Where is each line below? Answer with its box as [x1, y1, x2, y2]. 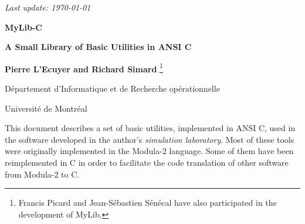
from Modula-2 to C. [5, 168, 80, 180]
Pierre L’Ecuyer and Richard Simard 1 [5, 61, 163, 75]
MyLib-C [5, 21, 42, 33]
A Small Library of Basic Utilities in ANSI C [5, 41, 192, 53]
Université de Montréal [5, 102, 87, 114]
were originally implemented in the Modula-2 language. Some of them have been [5, 145, 294, 157]
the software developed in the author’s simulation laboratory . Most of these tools [5, 133, 294, 145]
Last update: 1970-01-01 [5, 1, 91, 13]
